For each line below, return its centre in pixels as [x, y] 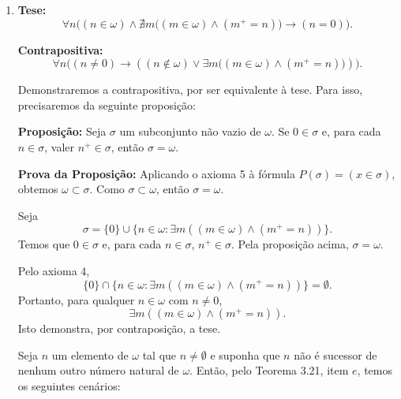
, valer [60, 146]
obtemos [38, 189]
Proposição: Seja [62, 131]
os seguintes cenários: [69, 385]
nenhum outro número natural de [98, 370]
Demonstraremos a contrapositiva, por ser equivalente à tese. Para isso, [190, 89]
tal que [159, 354]
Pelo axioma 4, [54, 270]
